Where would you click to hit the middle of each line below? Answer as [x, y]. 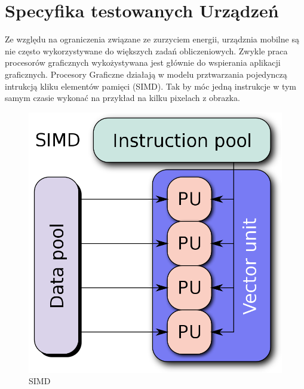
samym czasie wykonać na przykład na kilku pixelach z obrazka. [122, 98]
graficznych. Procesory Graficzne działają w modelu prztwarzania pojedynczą [146, 74]
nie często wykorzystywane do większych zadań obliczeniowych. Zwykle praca [146, 50]
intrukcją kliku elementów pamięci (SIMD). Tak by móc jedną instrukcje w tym [151, 86]
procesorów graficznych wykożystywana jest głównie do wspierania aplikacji [143, 62]
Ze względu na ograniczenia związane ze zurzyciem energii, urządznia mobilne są [152, 39]
